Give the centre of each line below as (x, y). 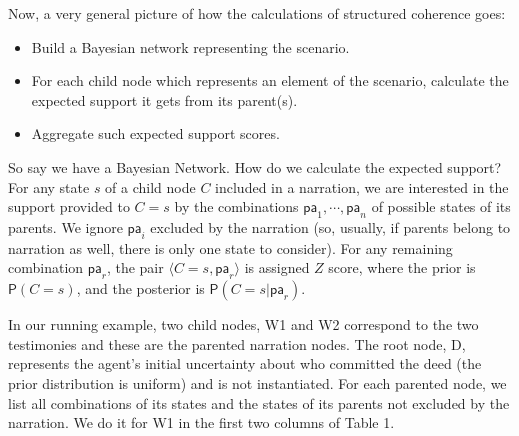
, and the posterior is (140, 288)
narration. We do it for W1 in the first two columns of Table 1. (201, 422)
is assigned (277, 267)
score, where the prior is (402, 267)
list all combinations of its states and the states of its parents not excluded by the (259, 402)
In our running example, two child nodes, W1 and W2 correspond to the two (243, 324)
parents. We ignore (65, 226)
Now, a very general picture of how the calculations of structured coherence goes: (257, 13)
